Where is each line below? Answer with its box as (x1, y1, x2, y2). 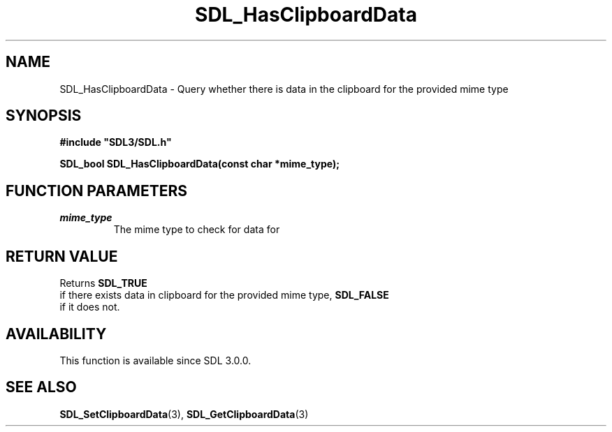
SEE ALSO (6, 378, 77, 396)
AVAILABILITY (6, 325, 107, 343)
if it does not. (59, 301, 120, 313)
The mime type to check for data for (113, 223, 280, 236)
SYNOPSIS (6, 107, 82, 125)
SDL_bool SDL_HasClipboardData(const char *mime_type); (59, 158, 340, 170)
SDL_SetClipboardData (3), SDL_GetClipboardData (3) (59, 408, 309, 420)
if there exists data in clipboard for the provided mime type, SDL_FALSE (59, 289, 389, 301)
